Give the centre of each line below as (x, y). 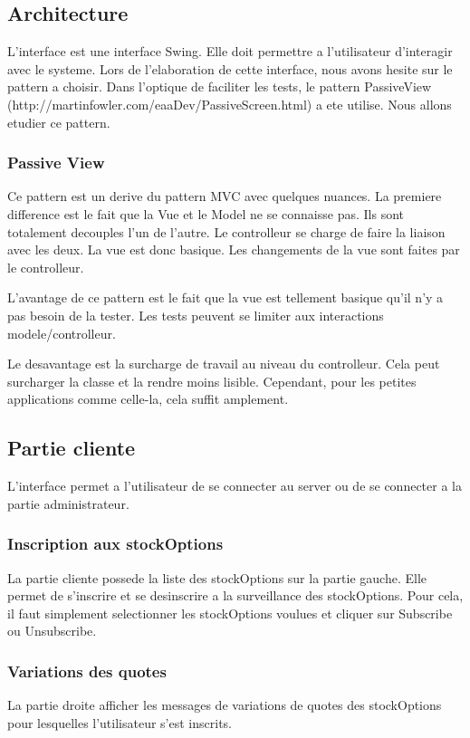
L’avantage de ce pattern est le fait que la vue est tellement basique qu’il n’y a (225, 297)
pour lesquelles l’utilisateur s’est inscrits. (120, 722)
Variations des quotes (87, 671)
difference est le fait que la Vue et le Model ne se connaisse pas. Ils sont (206, 213)
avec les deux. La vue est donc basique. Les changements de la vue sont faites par (234, 249)
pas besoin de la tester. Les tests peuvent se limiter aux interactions (196, 315)
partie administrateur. (68, 503)
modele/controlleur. (62, 333)
